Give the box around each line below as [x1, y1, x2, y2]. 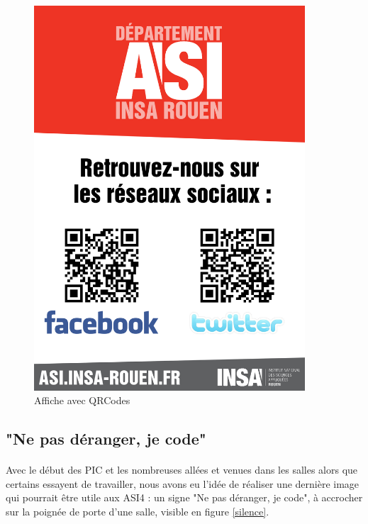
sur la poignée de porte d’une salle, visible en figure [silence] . [6, 504, 269, 519]
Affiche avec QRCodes [34, 393, 130, 408]
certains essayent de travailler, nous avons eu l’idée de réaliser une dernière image [6, 476, 359, 491]
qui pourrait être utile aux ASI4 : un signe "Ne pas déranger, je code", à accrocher [6, 490, 363, 505]
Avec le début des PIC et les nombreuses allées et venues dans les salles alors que [6, 462, 358, 477]
